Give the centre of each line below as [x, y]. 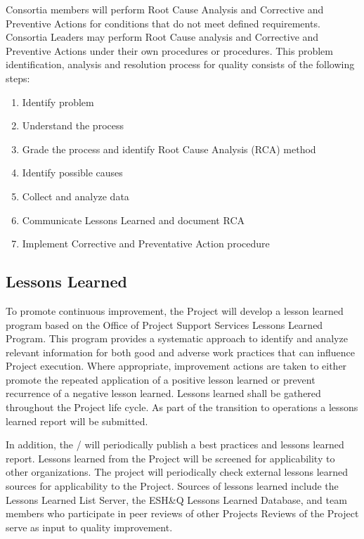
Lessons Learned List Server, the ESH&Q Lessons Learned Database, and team [176, 499]
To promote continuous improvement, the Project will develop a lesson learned [175, 310]
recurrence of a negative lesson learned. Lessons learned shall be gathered [163, 393]
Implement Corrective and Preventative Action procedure [146, 243]
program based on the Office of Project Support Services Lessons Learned [164, 324]
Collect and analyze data [76, 196]
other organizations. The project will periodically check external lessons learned [177, 472]
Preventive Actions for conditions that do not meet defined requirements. [163, 23]
